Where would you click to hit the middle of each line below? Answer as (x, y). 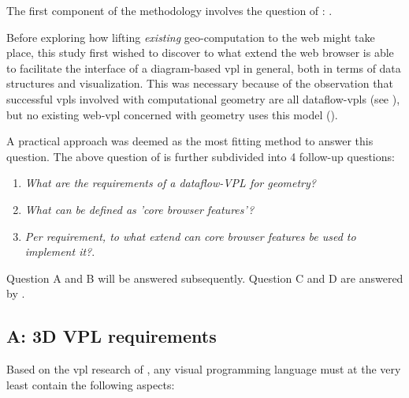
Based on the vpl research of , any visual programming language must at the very (204, 369)
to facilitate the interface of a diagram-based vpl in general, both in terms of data (204, 68)
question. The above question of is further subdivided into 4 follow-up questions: (201, 156)
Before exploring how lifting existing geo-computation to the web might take (191, 37)
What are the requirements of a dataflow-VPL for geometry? (170, 183)
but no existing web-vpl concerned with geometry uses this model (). (172, 114)
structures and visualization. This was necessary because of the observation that (200, 83)
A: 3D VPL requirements (112, 336)
